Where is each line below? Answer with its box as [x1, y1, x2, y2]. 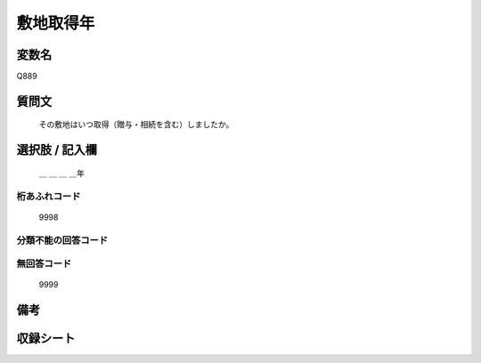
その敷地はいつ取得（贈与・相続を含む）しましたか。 [38, 119, 234, 130]
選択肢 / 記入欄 [16, 142, 98, 157]
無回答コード [16, 258, 72, 270]
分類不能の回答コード [16, 234, 109, 246]
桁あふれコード [16, 190, 81, 202]
